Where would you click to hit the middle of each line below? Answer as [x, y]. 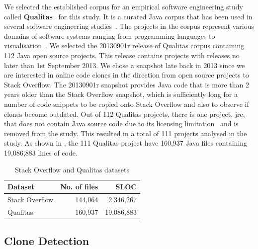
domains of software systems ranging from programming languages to [110, 36]
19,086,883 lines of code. [41, 152]
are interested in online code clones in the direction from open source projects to [127, 75]
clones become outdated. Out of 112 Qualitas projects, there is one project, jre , [125, 114]
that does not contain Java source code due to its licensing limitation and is [121, 124]
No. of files [79, 187]
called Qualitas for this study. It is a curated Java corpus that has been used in [128, 16]
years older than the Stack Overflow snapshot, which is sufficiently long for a [121, 94]
